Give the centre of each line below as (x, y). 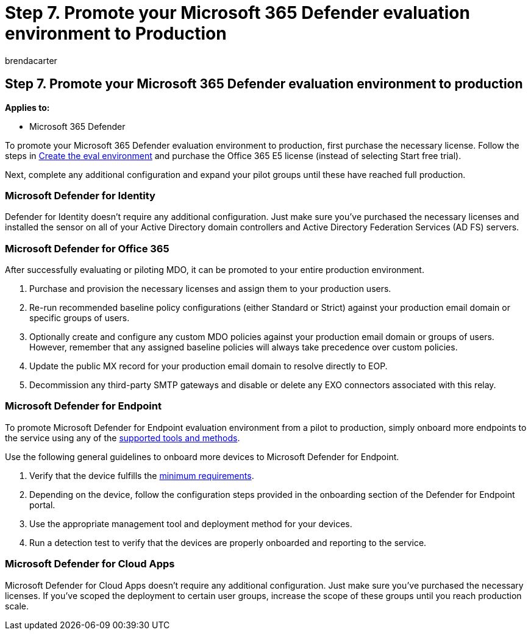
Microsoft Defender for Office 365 (87, 248)
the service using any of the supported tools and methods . (123, 438)
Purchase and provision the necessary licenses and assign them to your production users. (210, 289)
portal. (42, 505)
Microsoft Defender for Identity (80, 195)
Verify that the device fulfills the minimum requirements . (142, 475)
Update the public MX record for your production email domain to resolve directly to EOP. (208, 366)
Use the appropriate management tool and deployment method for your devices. (191, 523)
